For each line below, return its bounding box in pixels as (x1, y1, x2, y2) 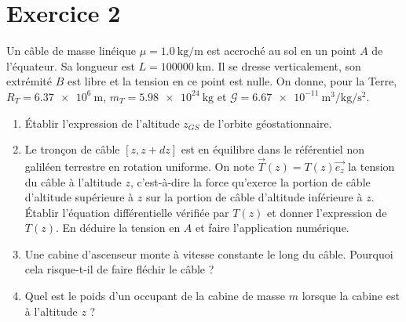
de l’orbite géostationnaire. (203, 114, 332, 131)
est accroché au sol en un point (207, 42, 357, 59)
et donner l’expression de (267, 204, 387, 220)
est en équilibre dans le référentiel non (181, 141, 364, 157)
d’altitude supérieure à (24, 189, 134, 205)
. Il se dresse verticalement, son (210, 57, 361, 74)
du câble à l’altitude (24, 173, 122, 190)
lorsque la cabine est (302, 288, 400, 304)
